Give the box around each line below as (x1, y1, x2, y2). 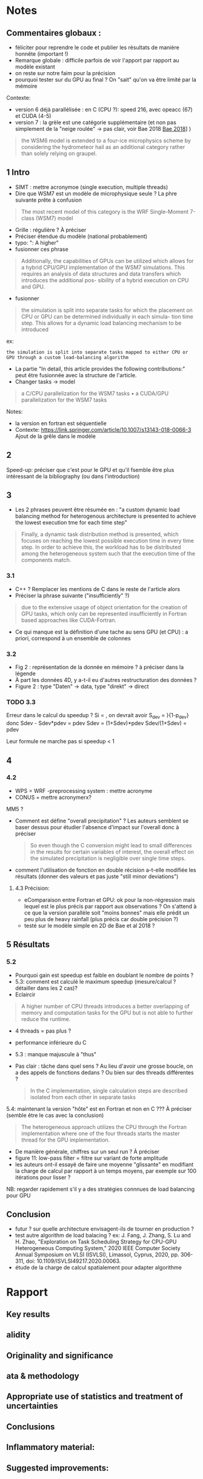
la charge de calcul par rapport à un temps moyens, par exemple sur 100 (15, 1167, 197, 1174)
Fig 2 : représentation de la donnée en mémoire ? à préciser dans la (15, 664, 184, 671)
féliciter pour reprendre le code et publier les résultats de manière (15, 44, 180, 51)
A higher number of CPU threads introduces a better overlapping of (21, 1002, 190, 1010)
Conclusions (6, 1421, 55, 1432)
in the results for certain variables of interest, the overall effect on (30, 848, 194, 855)
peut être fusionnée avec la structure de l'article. (15, 371, 137, 379)
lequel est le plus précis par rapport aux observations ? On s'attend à (24, 902, 197, 910)
